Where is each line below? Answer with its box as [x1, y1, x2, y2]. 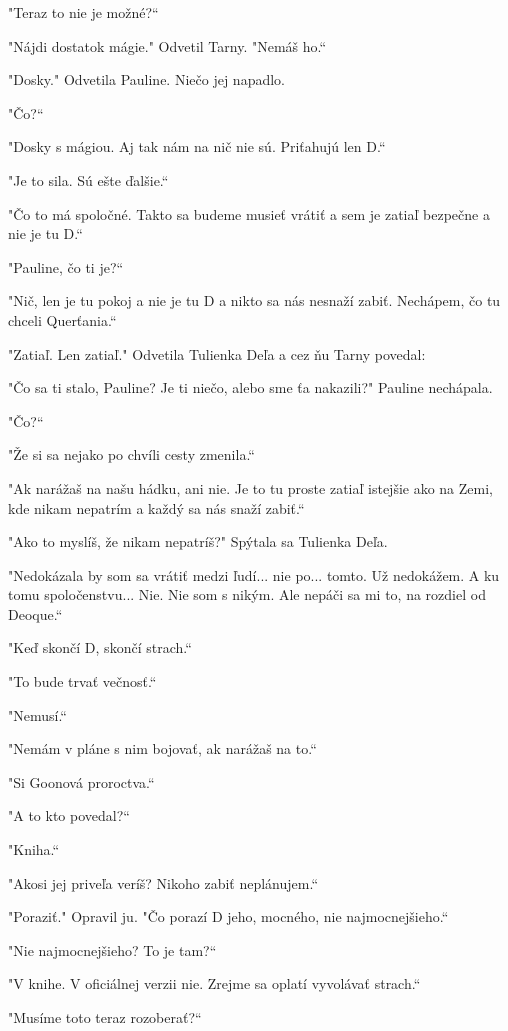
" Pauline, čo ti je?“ [8, 256, 124, 277]
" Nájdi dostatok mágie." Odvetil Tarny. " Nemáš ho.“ [8, 35, 327, 56]
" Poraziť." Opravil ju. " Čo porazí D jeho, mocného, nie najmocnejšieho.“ [8, 906, 449, 927]
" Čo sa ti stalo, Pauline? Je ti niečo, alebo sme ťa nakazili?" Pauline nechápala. [8, 377, 493, 398]
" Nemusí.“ [8, 704, 67, 725]
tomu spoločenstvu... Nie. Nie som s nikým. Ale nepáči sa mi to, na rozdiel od [8, 584, 486, 605]
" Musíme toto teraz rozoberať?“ [8, 1007, 202, 1027]
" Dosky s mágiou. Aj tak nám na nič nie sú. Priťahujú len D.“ [8, 136, 386, 157]
